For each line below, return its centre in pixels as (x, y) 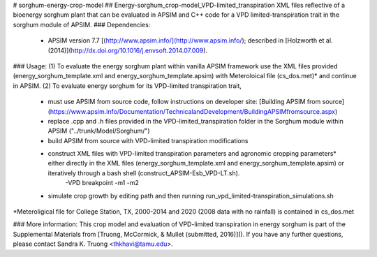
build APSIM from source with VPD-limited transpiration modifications (148, 140)
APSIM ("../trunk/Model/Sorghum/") (99, 131)
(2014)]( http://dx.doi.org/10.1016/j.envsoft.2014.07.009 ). (128, 50)
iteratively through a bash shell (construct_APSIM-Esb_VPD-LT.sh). (144, 173)
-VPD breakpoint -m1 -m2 (102, 183)
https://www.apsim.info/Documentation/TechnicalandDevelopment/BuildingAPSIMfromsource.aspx (192, 111)
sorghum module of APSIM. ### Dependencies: (82, 24)
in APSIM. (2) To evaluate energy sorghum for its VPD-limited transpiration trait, (127, 86)
